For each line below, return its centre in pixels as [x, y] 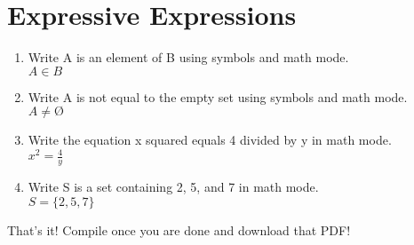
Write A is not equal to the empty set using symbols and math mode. [218, 96]
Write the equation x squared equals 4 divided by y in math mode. [210, 140]
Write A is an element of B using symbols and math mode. [188, 57]
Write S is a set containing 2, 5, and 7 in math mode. [173, 187]
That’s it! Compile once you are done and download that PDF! [179, 229]
